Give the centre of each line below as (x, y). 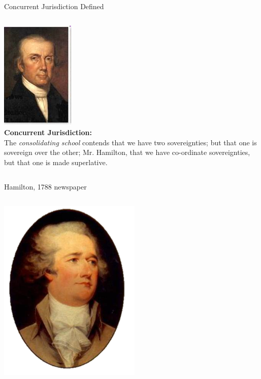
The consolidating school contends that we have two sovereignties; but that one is (130, 142)
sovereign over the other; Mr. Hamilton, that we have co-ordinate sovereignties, (127, 152)
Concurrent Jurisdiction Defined (54, 6)
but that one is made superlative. (56, 162)
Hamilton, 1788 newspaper (45, 186)
